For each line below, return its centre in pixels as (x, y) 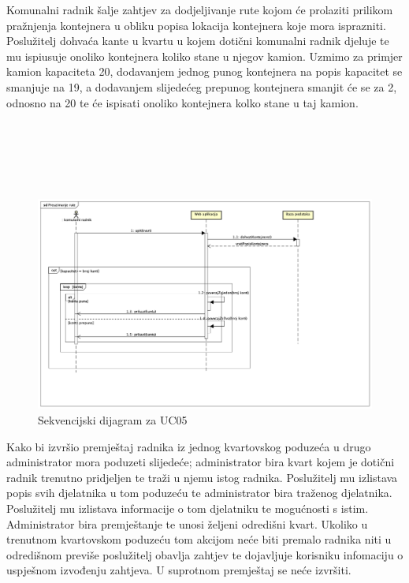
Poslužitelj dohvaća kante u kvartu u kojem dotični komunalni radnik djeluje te (198, 41)
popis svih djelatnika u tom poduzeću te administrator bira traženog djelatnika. (199, 493)
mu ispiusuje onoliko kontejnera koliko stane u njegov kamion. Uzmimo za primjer (204, 56)
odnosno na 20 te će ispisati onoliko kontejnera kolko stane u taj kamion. (182, 102)
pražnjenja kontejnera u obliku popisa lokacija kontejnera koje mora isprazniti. (196, 25)
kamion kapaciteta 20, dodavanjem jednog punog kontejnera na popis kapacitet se (204, 71)
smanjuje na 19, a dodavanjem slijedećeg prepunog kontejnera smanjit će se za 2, (202, 86)
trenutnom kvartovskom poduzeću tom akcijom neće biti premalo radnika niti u (199, 539)
